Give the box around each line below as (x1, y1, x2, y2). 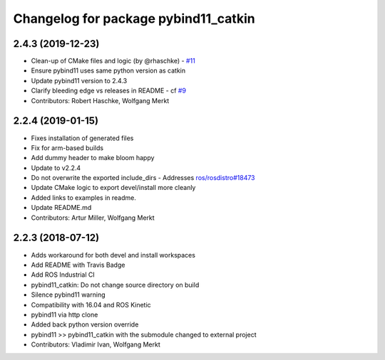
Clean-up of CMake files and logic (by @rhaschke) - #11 (31, 57, 195, 65)
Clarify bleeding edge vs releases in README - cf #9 (31, 86, 187, 95)
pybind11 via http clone (31, 310, 98, 319)
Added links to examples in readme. (31, 193, 137, 202)
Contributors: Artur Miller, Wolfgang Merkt (31, 213, 155, 222)
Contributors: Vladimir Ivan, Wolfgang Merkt (31, 340, 160, 349)
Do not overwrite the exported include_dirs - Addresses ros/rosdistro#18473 (31, 174, 256, 182)
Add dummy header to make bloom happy (31, 154, 155, 162)
